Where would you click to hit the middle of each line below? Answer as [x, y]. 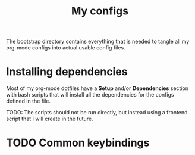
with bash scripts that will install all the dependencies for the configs [90, 95]
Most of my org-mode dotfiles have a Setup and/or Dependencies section [97, 88]
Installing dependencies [67, 72]
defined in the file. [28, 101]
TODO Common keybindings [78, 143]
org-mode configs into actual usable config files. [66, 48]
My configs [100, 11]
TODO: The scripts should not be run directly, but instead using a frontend [97, 113]
